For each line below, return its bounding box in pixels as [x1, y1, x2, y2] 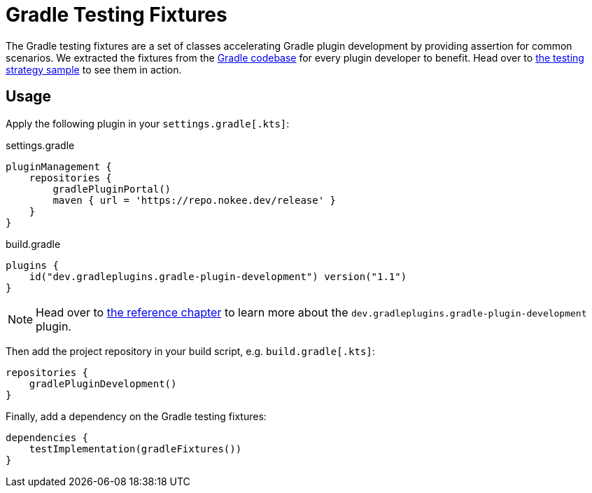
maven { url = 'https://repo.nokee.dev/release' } [52, 194, 337, 206]
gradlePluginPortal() [52, 183, 171, 195]
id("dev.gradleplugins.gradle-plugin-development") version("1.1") [29, 270, 407, 282]
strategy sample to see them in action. [6, 63, 182, 76]
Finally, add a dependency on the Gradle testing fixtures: [6, 410, 267, 422]
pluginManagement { [6, 160, 112, 172]
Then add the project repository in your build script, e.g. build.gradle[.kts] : [6, 345, 375, 357]
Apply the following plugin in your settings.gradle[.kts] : [6, 117, 290, 130]
